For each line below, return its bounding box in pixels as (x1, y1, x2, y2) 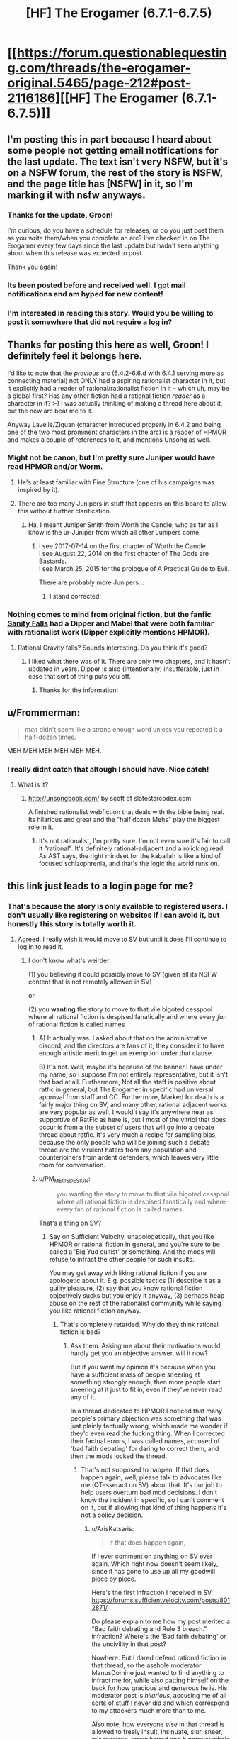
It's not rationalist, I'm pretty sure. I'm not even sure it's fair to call (38, 837, 231, 845)
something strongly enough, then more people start (70, 1377, 221, 1386)
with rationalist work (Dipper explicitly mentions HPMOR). (7, 627, 210, 637)
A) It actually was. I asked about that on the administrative (38, 1033, 208, 1042)
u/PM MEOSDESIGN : (38, 1174, 91, 1184)
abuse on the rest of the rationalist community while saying (49, 1299, 222, 1307)
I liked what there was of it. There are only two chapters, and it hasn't (28, 657, 231, 666)
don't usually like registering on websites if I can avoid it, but (7, 910, 220, 920)
